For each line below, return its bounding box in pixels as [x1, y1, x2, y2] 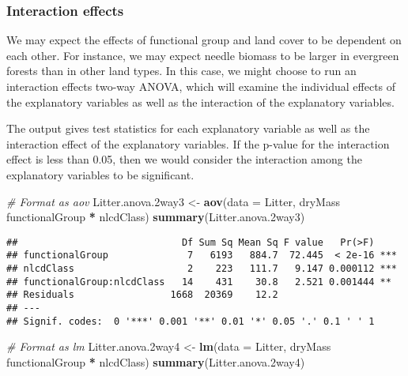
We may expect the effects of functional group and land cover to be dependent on [6, 32, 402, 48]
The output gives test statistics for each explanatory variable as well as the [6, 120, 370, 137]
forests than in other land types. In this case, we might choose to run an [6, 62, 357, 79]
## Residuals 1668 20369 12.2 [6, 289, 278, 301]
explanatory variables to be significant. [6, 166, 195, 182]
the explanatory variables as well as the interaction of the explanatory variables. [6, 93, 395, 110]
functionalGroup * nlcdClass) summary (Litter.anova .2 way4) [6, 353, 305, 370]
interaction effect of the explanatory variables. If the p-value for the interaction [6, 135, 390, 152]
